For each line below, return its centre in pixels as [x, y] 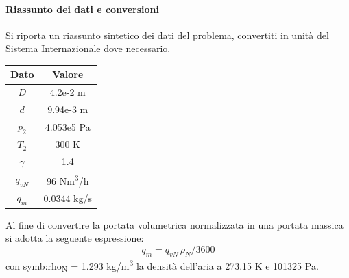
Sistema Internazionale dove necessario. [88, 48]
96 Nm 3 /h [68, 179]
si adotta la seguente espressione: [75, 238]
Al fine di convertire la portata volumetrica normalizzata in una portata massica [174, 224]
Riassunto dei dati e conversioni [82, 9]
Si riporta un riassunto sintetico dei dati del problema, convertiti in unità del [167, 35]
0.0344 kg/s [68, 198]
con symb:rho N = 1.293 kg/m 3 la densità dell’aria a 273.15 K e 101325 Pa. [162, 265]
